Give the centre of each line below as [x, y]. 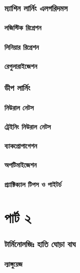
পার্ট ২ [18, 218]
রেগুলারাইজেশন [21, 66]
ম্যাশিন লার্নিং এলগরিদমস [36, 8]
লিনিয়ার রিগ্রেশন [22, 47]
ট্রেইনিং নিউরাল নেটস [28, 127]
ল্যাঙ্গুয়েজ [13, 264]
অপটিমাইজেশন [21, 165]
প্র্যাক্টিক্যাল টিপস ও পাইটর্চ [33, 184]
